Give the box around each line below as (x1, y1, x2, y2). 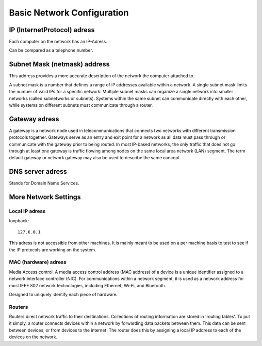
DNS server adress (9, 167, 67, 176)
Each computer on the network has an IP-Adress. (9, 39, 108, 45)
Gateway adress (9, 115, 59, 123)
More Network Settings (9, 193, 81, 201)
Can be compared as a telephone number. (9, 48, 93, 53)
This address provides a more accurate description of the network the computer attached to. (9, 73, 195, 79)
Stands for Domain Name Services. (9, 180, 80, 186)
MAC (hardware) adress (9, 259, 66, 265)
